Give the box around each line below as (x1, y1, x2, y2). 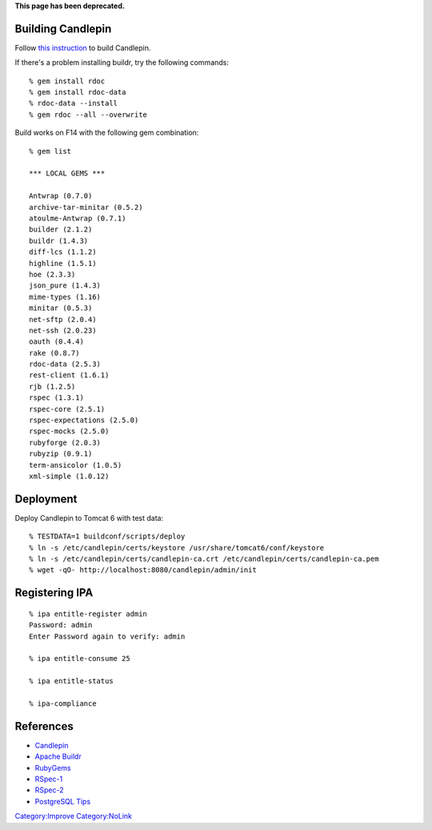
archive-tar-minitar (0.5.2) (29, 203, 143, 212)
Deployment (14, 492, 78, 506)
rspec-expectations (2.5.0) (29, 416, 139, 425)
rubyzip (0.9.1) (29, 449, 93, 458)
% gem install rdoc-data (29, 88, 126, 97)
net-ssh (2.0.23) (29, 325, 97, 335)
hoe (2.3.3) (29, 269, 76, 279)
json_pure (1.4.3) (29, 281, 102, 290)
